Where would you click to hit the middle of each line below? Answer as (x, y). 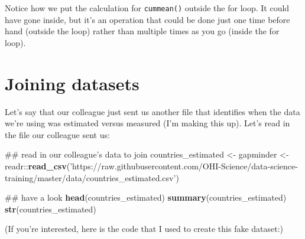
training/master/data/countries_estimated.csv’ (90, 177)
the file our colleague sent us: (57, 134)
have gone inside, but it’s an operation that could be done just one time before (147, 19)
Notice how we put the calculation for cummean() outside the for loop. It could (147, 8)
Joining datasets (72, 83)
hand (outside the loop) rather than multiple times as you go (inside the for (142, 31)
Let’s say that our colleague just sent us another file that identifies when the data (152, 111)
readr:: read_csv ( (38, 166)
